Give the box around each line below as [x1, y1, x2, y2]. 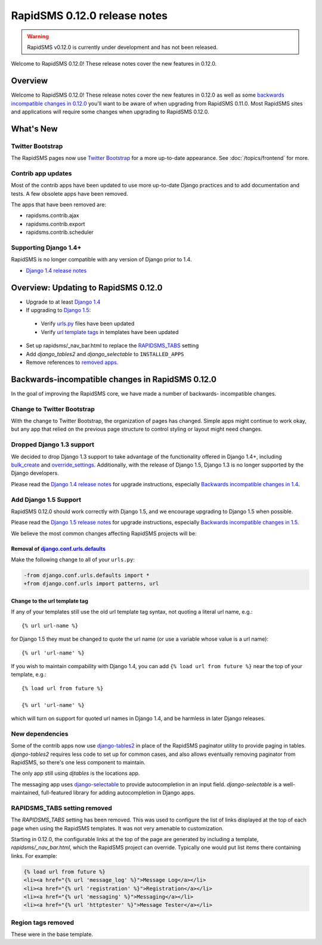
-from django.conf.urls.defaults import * [23, 572, 150, 579]
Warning [27, 33, 49, 40]
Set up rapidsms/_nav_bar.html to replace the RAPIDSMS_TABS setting [26, 342, 199, 349]
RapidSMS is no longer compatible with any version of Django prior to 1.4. [11, 256, 192, 263]
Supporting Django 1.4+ [11, 243, 82, 252]
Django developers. [11, 470, 59, 477]
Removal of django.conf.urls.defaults [11, 545, 106, 552]
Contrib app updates [11, 169, 72, 177]
